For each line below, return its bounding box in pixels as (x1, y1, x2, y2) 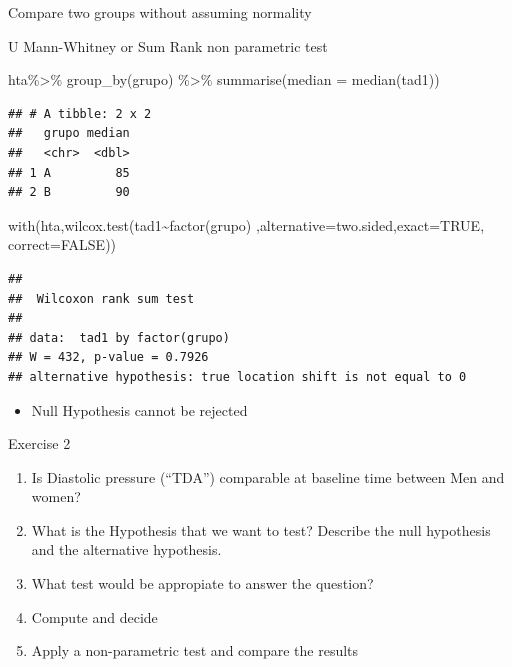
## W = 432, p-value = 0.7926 (8, 350, 209, 365)
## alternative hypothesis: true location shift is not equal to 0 (8, 369, 467, 384)
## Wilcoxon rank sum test (8, 291, 195, 306)
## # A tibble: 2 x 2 (8, 106, 152, 121)
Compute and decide (31, 606, 158, 627)
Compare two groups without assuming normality (8, 2, 312, 22)
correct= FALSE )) (8, 234, 117, 255)
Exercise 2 (8, 433, 71, 454)
